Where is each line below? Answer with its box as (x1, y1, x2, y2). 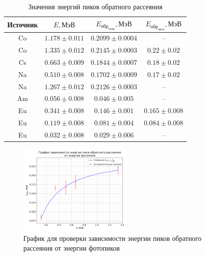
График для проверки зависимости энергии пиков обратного (23, 233, 202, 243)
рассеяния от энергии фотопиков (23, 242, 120, 253)
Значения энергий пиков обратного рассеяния (28, 1, 163, 11)
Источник (7, 19, 38, 29)
